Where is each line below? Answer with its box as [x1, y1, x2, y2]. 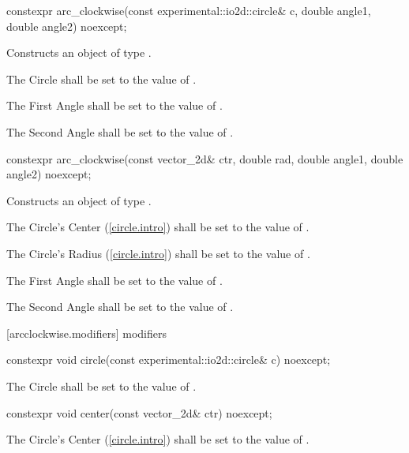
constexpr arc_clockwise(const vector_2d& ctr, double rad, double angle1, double [6, 150, 403, 167]
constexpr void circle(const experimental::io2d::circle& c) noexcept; [6, 351, 331, 368]
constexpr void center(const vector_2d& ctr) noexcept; [6, 404, 272, 421]
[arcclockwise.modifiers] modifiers [6, 324, 167, 341]
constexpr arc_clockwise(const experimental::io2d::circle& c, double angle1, [6, 2, 371, 18]
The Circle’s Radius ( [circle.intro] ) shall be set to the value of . [6, 245, 310, 261]
